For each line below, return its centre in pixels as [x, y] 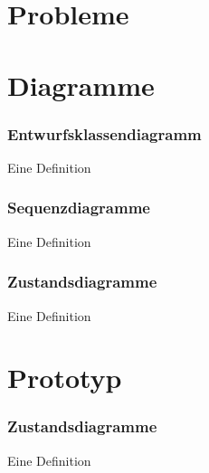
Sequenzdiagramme [79, 208]
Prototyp [65, 378]
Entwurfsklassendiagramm [104, 133]
